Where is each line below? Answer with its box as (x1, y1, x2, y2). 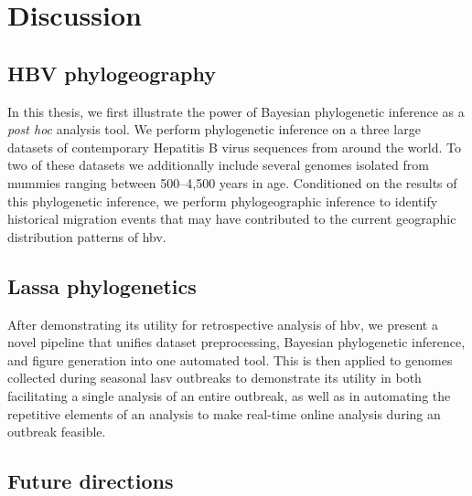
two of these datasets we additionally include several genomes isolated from (7, 155, 429, 174)
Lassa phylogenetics (7, 271, 197, 300)
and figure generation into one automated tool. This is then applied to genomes (7, 350, 453, 369)
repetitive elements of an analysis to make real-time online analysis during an (7, 404, 441, 423)
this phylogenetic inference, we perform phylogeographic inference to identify (7, 191, 438, 210)
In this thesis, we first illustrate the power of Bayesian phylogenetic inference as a (7, 101, 465, 121)
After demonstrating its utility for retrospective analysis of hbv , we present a (7, 314, 438, 333)
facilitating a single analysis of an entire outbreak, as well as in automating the (7, 385, 451, 405)
